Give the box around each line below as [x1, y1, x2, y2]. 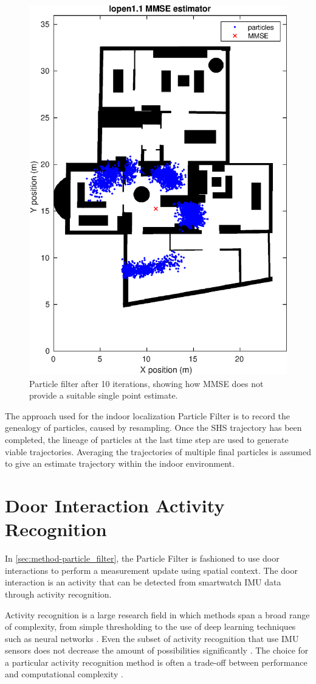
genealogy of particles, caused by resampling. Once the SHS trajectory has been [5, 421, 302, 434]
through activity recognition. [5, 587, 112, 600]
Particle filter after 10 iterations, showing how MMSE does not [29, 377, 264, 389]
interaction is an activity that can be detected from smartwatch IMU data [5, 576, 281, 588]
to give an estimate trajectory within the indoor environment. [5, 457, 235, 470]
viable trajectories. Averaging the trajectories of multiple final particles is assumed [5, 445, 311, 458]
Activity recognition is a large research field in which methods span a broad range [5, 608, 310, 621]
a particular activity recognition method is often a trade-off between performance [5, 655, 307, 668]
